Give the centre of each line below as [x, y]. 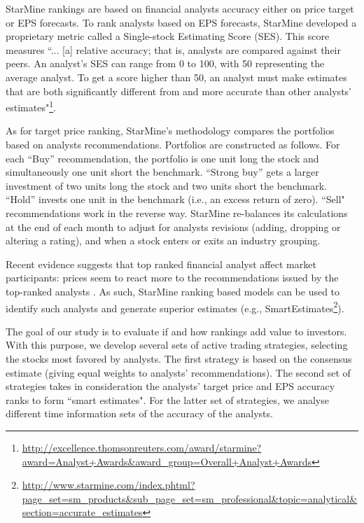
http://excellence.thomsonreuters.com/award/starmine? [142, 447]
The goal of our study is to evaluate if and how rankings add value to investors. [176, 331]
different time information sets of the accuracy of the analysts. [139, 413]
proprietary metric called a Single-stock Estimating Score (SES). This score [168, 36]
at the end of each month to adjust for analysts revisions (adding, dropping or [173, 226]
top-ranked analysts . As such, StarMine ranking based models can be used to [173, 291]
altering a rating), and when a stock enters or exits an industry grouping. [163, 240]
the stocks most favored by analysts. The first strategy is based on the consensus [179, 358]
